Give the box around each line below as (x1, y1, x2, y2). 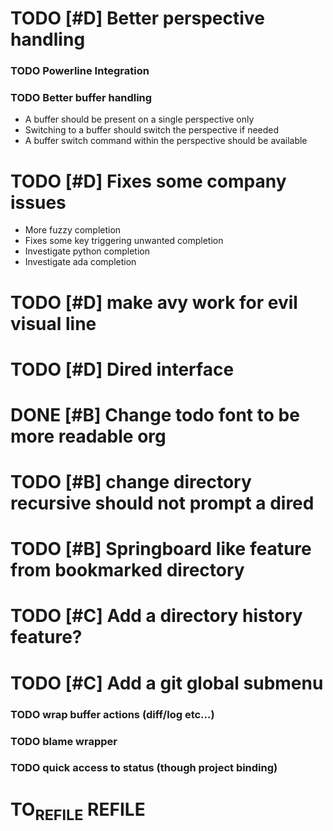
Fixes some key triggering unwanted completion (24, 235, 224, 247)
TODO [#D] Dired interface (10, 358, 235, 381)
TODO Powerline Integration (10, 64, 150, 78)
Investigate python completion (24, 245, 150, 257)
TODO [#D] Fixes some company (10, 170, 287, 192)
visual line (10, 312, 97, 335)
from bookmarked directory (10, 559, 245, 582)
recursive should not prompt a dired (10, 492, 315, 515)
